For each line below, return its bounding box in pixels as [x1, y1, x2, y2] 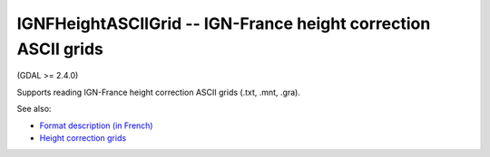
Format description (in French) [39, 120, 153, 131]
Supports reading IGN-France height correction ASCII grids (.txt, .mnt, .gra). [16, 87, 301, 97]
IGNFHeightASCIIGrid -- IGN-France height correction [16, 14, 431, 33]
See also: [16, 104, 52, 115]
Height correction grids [39, 132, 127, 143]
